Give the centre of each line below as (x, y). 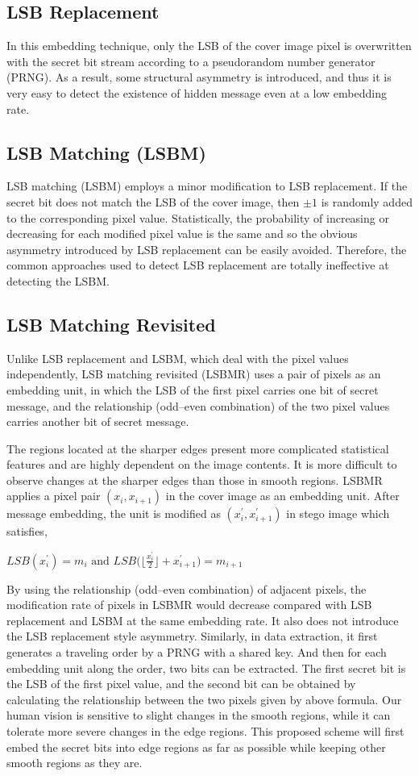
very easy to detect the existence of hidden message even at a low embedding (197, 92)
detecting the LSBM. (58, 280)
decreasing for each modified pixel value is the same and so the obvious (182, 234)
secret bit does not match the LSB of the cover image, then (153, 201)
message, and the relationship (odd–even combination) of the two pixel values (198, 405)
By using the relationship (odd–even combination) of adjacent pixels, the (187, 588)
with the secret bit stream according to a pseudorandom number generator (191, 61)
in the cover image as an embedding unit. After (282, 496)
